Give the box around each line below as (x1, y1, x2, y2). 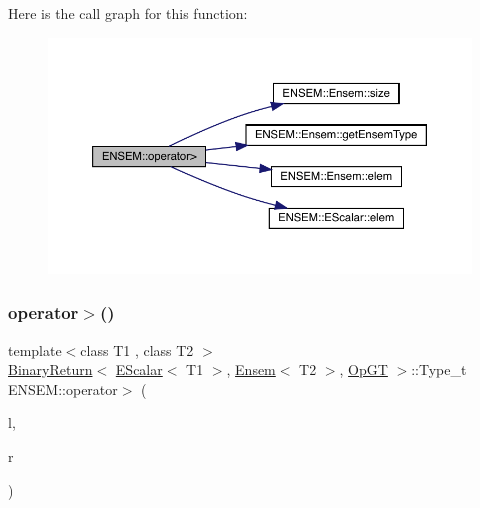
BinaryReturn (8, 359, 93, 380)
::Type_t (411, 359, 467, 380)
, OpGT (339, 359, 388, 380)
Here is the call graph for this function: (8, 3, 248, 23)
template (8, 339, 62, 360)
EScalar (115, 359, 163, 380)
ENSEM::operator (8, 378, 118, 399)
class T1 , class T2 (80, 339, 194, 360)
